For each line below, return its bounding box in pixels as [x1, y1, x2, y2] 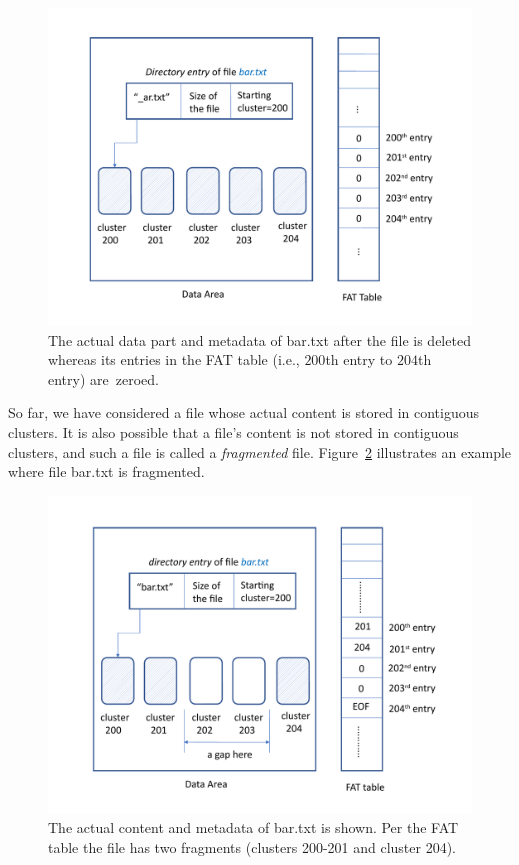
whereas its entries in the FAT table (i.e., [48, 349, 300, 370]
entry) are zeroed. [48, 368, 159, 389]
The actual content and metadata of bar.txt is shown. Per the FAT [48, 817, 459, 838]
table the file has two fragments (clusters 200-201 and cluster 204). [48, 836, 457, 857]
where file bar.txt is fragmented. [8, 461, 205, 482]
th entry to [325, 349, 393, 370]
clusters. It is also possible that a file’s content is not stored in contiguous [8, 421, 459, 442]
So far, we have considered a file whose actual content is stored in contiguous [8, 402, 480, 423]
